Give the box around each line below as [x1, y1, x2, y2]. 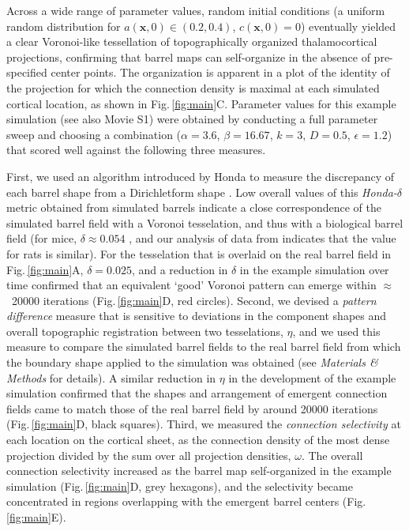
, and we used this [292, 322, 381, 339]
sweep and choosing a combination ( [6, 126, 182, 142]
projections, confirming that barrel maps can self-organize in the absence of [6, 48, 370, 65]
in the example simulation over [239, 261, 389, 277]
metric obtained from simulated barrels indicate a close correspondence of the [6, 199, 381, 216]
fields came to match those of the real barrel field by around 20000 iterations [6, 400, 378, 416]
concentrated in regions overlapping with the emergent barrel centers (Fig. [6, 493, 366, 510]
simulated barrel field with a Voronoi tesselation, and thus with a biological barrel [6, 214, 403, 231]
